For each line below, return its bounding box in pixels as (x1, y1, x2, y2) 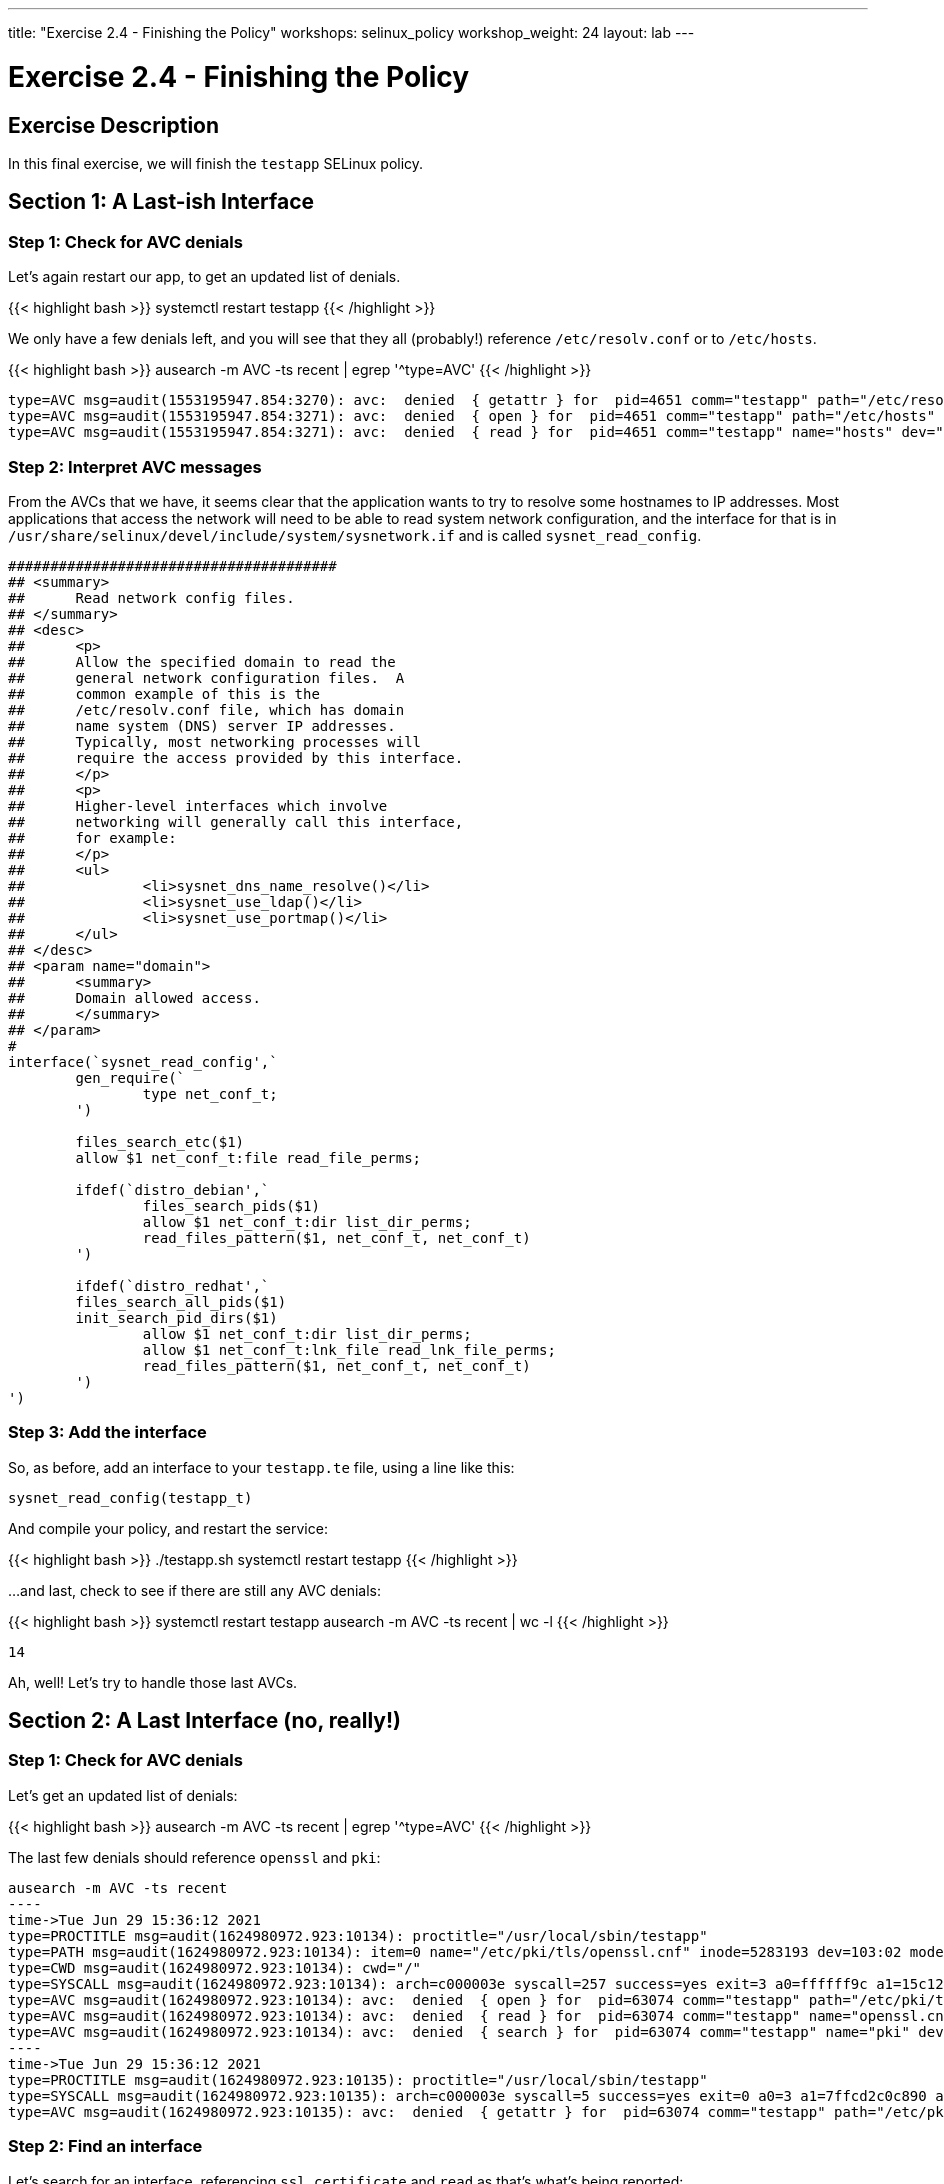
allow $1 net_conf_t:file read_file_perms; (75, 1149, 422, 1166)
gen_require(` (75, 1069, 186, 1086)
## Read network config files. (8, 589, 295, 606)
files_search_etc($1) (75, 1133, 245, 1150)
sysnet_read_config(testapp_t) (8, 1489, 253, 1506)
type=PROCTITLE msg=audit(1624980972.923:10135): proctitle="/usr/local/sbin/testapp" (8, 2071, 708, 2088)
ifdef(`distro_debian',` (75, 1181, 270, 1198)
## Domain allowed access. (8, 989, 261, 1006)
